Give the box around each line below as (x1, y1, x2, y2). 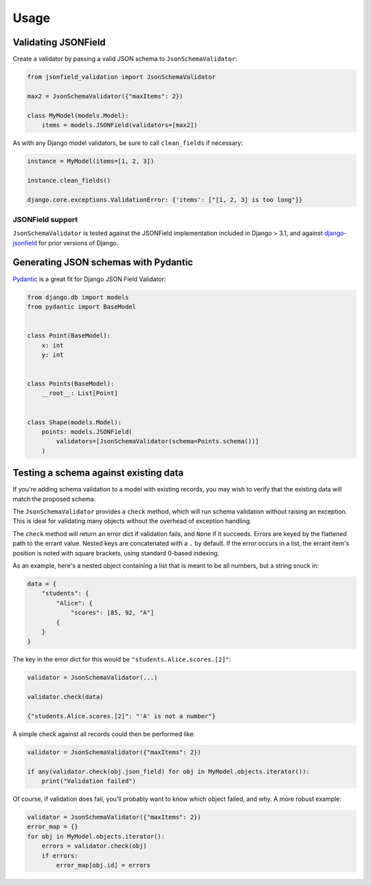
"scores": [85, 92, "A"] (70, 609, 155, 617)
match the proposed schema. (12, 495, 96, 503)
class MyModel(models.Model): (27, 111, 129, 120)
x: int (41, 341, 64, 349)
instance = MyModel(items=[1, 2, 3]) (27, 157, 155, 165)
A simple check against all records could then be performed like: (12, 729, 196, 738)
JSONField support (12, 214, 78, 224)
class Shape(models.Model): (27, 418, 122, 426)
